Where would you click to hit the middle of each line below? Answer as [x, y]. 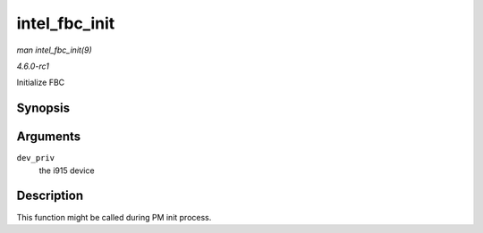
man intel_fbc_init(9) [55, 50]
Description [50, 196]
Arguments [49, 137]
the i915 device [67, 171]
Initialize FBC [41, 83]
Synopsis [43, 108]
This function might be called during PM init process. [114, 217]
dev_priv [36, 158]
